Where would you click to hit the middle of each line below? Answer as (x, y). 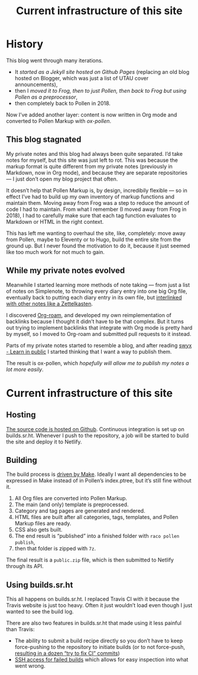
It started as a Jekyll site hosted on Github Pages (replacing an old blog (102, 71)
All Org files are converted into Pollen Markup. (71, 498)
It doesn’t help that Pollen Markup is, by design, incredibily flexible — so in (97, 190)
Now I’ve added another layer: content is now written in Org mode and (92, 115)
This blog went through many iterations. (55, 60)
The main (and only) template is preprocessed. (72, 505)
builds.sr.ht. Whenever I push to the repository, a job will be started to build (98, 435)
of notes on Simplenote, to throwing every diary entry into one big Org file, (97, 291)
